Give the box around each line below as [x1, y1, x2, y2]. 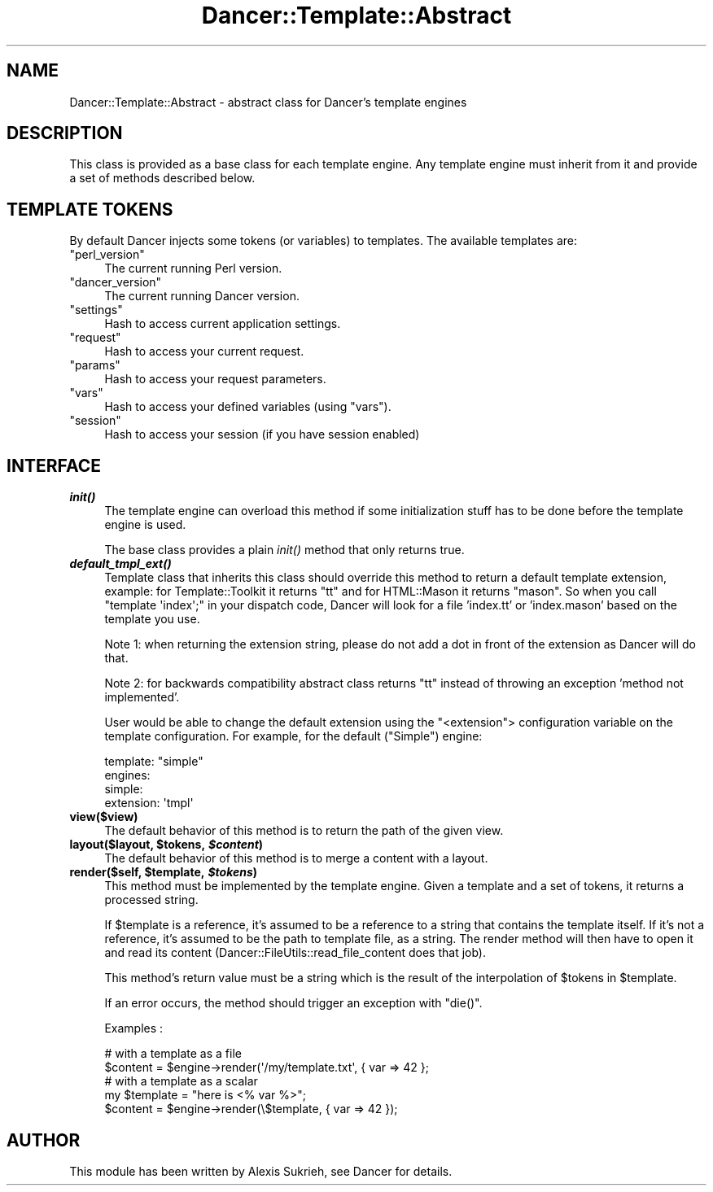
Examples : [104, 1021, 164, 1036]
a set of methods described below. [69, 171, 256, 186]
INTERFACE [7, 455, 101, 476]
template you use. [104, 612, 200, 627]
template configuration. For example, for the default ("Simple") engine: [104, 729, 483, 744]
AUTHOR [7, 1129, 81, 1151]
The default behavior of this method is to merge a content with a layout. [104, 851, 488, 866]
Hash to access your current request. [104, 344, 304, 359]
